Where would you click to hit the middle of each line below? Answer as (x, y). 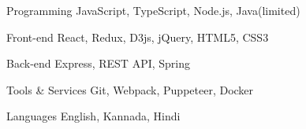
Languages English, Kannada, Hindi (93, 116)
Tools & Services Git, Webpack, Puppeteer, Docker (130, 89)
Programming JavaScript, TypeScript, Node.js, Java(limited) (153, 10)
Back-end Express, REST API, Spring (99, 63)
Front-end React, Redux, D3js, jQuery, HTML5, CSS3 (138, 37)
